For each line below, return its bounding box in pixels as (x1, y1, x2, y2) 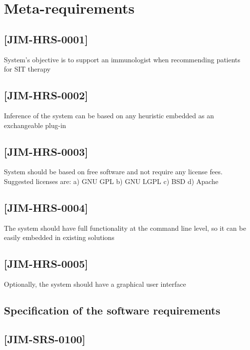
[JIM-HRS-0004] (4, 200, 88, 215)
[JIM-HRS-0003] (4, 144, 88, 159)
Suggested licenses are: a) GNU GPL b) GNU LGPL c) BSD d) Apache (4, 176, 218, 186)
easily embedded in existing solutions (4, 232, 115, 242)
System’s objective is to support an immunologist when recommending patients (4, 54, 241, 64)
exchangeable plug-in (4, 120, 66, 130)
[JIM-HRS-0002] (4, 88, 88, 103)
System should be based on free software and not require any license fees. (4, 166, 223, 177)
